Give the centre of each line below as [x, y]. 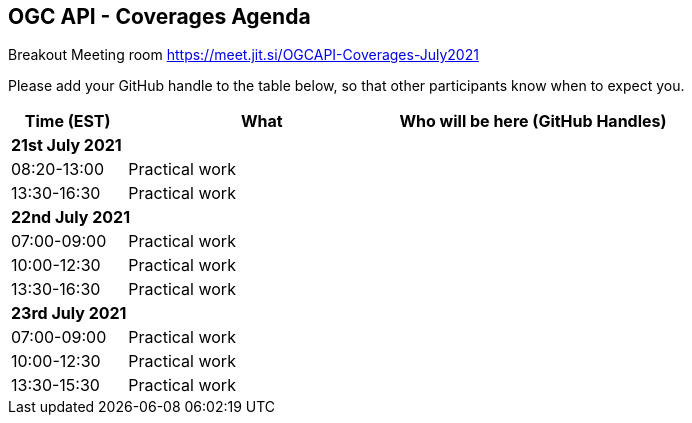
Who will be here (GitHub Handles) [533, 121]
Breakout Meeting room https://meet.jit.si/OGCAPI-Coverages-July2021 [243, 55]
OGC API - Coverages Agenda [159, 16]
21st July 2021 [66, 145]
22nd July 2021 [71, 217]
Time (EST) [67, 121]
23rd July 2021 [69, 313]
